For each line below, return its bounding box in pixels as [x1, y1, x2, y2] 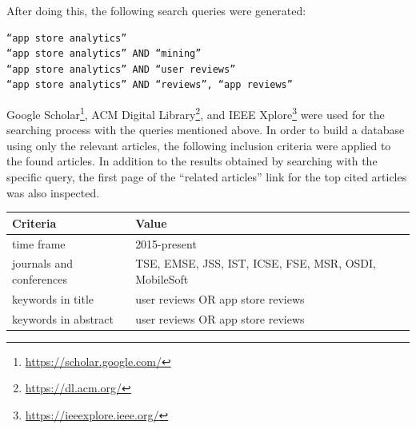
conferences [12, 270, 67, 287]
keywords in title [12, 290, 94, 307]
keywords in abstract [12, 310, 114, 327]
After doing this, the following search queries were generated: [6, 2, 306, 18]
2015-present [135, 235, 197, 252]
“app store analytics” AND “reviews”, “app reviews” [6, 79, 293, 91]
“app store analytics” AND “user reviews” [6, 63, 236, 75]
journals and [12, 255, 73, 272]
